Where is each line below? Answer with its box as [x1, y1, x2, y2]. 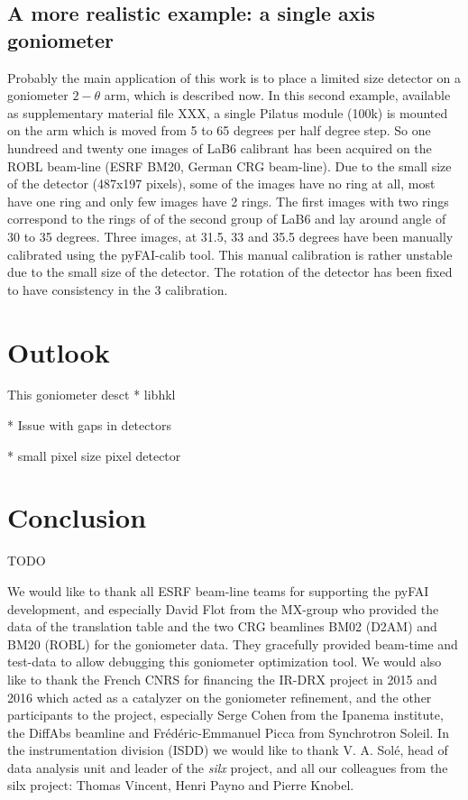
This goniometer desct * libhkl [7, 385, 176, 404]
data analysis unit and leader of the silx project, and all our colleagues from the [7, 758, 448, 777]
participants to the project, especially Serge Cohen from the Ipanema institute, [7, 705, 444, 724]
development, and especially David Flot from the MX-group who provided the [7, 599, 439, 618]
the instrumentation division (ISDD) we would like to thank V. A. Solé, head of [7, 740, 448, 759]
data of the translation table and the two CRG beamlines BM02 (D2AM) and [7, 617, 437, 636]
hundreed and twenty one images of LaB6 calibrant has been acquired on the [7, 138, 432, 157]
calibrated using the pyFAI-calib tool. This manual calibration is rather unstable [7, 244, 453, 263]
